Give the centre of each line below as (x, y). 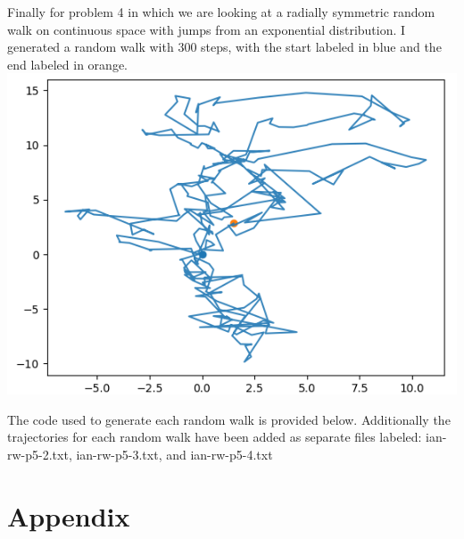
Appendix (69, 515)
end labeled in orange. (68, 64)
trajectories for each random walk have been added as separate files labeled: (215, 437)
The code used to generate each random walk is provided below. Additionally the (229, 419)
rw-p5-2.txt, (40, 454)
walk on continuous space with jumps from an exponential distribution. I (207, 29)
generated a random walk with (91, 47)
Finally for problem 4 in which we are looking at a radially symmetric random (221, 12)
